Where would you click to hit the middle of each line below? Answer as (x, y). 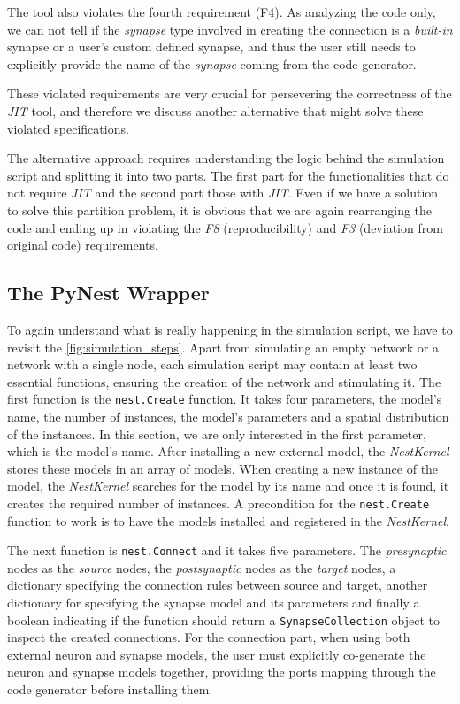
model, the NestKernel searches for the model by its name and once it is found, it (228, 486)
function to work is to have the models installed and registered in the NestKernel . (229, 520)
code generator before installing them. (110, 689)
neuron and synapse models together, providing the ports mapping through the (222, 672)
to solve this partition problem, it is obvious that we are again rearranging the (220, 209)
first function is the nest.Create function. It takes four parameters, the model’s (225, 399)
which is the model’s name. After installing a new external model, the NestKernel (228, 451)
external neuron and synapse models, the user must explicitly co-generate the (217, 654)
